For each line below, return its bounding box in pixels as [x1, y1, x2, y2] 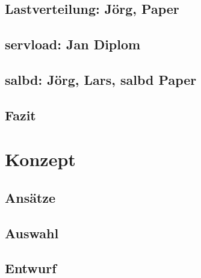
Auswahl [5, 223, 59, 242]
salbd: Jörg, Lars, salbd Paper [5, 70, 197, 88]
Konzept [5, 147, 76, 171]
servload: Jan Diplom [5, 35, 141, 54]
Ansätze [5, 188, 56, 206]
